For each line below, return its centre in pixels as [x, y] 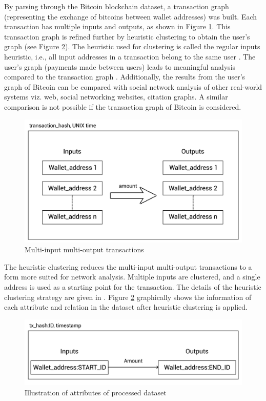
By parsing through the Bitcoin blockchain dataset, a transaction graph [117, 6]
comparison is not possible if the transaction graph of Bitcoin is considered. [123, 106]
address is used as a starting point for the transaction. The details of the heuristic [133, 287]
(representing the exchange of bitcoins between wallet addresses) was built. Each [131, 16]
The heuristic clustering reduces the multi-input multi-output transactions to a [128, 266]
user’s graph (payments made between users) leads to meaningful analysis [120, 66]
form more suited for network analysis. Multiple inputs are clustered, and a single [132, 277]
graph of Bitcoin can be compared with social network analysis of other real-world [133, 86]
